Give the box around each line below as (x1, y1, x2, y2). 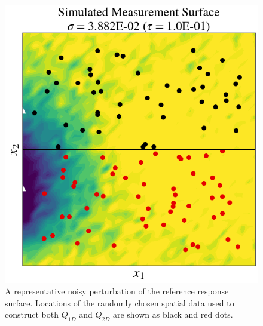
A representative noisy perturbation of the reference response (5, 285, 229, 297)
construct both (5, 308, 59, 321)
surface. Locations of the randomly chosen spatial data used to (5, 296, 234, 309)
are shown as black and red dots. (112, 308, 233, 321)
